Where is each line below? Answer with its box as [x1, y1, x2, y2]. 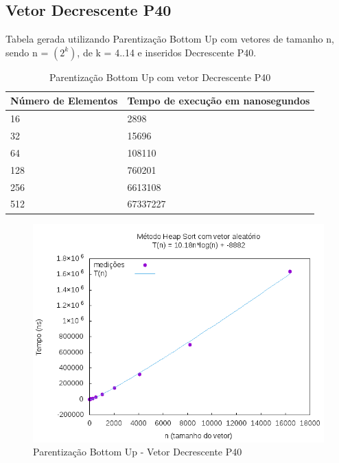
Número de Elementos [10, 93, 118, 108]
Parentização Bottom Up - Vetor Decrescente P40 [33, 444, 242, 459]
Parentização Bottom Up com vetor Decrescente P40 [49, 69, 271, 84]
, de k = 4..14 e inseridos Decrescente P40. [77, 45, 257, 59]
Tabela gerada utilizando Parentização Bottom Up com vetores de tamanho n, [5, 32, 334, 46]
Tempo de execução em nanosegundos [127, 93, 310, 108]
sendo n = [5, 45, 49, 59]
